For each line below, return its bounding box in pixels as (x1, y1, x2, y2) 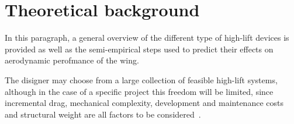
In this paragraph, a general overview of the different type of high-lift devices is (5, 31, 289, 44)
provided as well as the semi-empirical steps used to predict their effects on (5, 42, 274, 55)
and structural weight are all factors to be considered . (5, 108, 201, 120)
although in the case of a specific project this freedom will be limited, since (5, 85, 274, 97)
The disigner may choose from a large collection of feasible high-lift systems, (5, 73, 278, 86)
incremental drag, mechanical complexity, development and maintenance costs (5, 97, 283, 109)
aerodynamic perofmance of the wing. (5, 54, 139, 66)
